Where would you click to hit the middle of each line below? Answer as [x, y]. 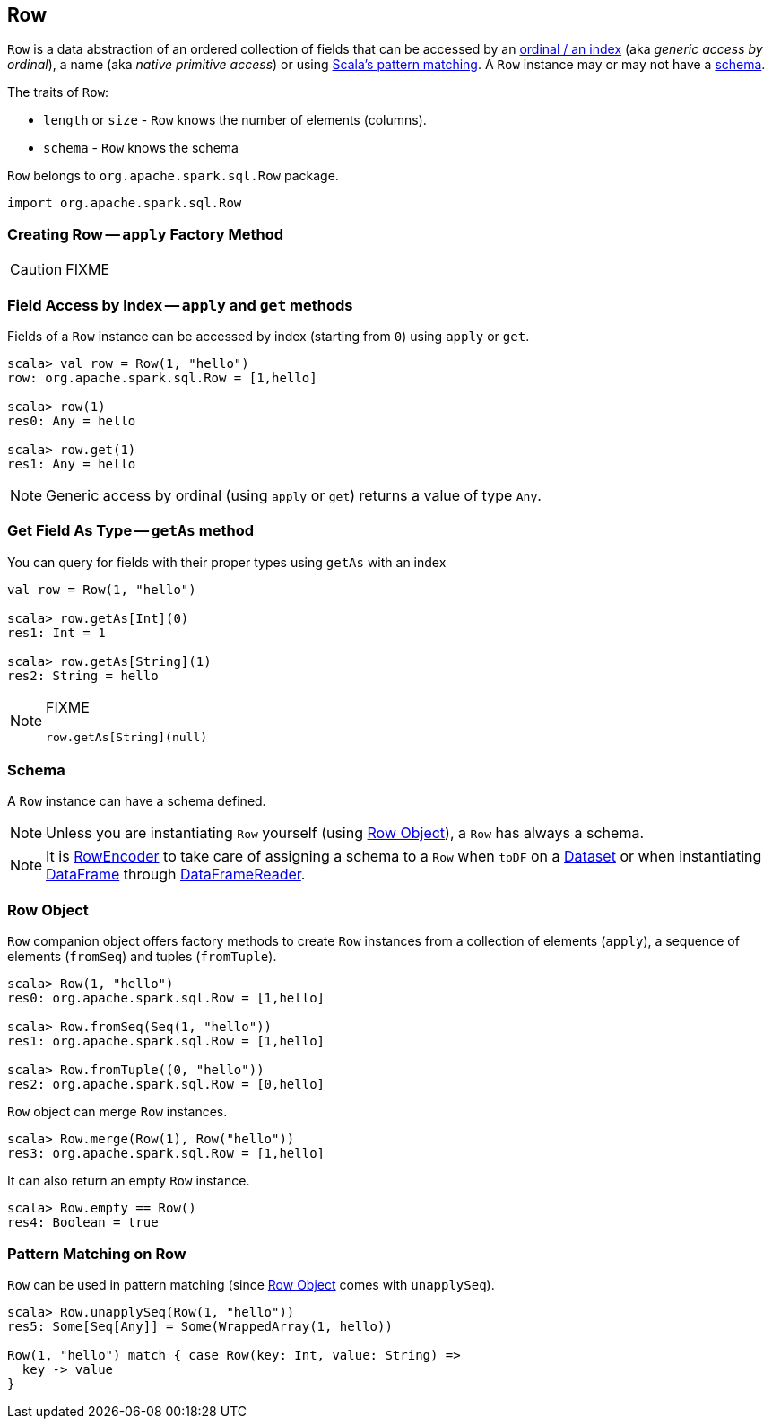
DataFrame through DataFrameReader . [176, 875]
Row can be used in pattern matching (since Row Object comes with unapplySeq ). [251, 1284]
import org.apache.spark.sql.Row [125, 203]
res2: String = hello [83, 675]
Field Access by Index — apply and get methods [180, 305]
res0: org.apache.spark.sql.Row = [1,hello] [166, 998]
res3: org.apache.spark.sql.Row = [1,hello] [166, 1154]
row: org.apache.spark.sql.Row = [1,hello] [162, 377]
